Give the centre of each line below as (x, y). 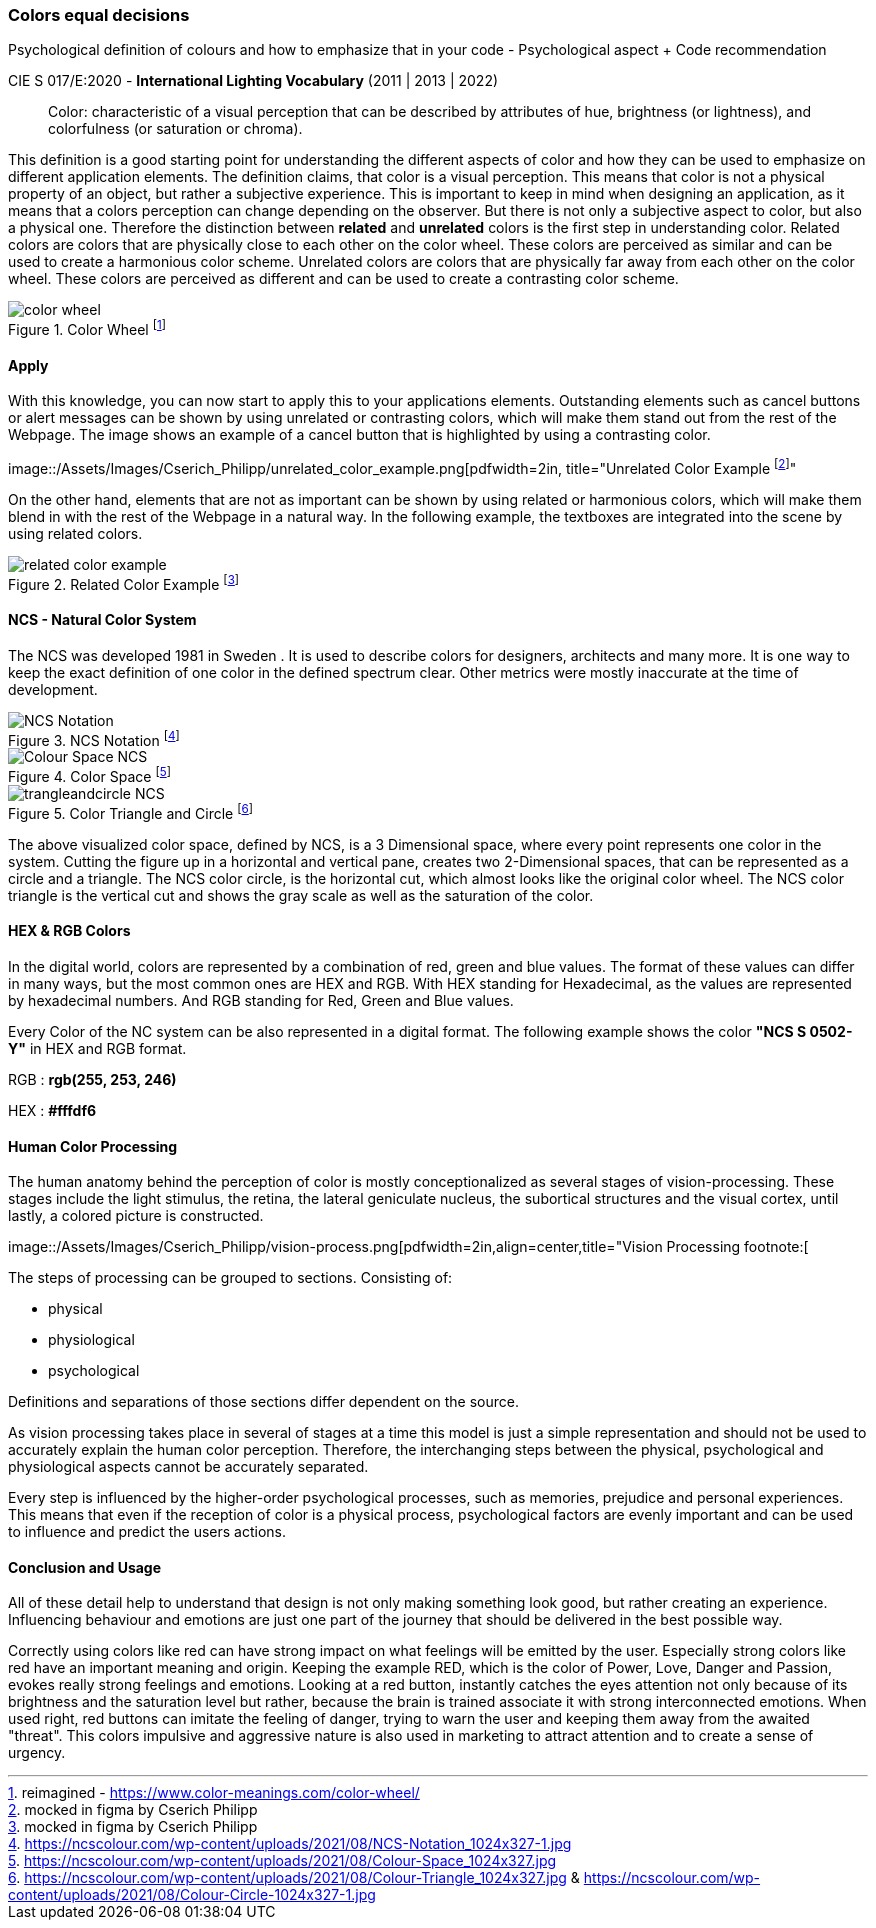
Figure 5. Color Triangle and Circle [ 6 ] (130, 812)
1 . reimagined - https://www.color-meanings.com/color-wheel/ (214, 1793)
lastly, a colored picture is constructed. (136, 1216)
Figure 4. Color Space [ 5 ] (89, 775)
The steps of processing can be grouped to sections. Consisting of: (230, 1278)
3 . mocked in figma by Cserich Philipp (133, 1827)
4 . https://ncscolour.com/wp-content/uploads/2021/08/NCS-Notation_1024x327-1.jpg (290, 1844)
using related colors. (75, 533)
